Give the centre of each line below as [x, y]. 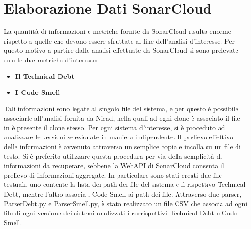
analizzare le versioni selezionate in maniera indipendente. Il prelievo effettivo [118, 137]
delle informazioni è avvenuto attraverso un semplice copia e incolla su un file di [122, 146]
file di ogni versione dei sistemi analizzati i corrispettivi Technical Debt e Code [121, 213]
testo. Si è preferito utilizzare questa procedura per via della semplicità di [113, 156]
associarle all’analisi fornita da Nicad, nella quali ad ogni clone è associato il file [122, 118]
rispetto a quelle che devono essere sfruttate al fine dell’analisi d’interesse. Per [119, 40]
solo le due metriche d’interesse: [51, 59]
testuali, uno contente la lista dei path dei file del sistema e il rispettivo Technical [125, 184]
